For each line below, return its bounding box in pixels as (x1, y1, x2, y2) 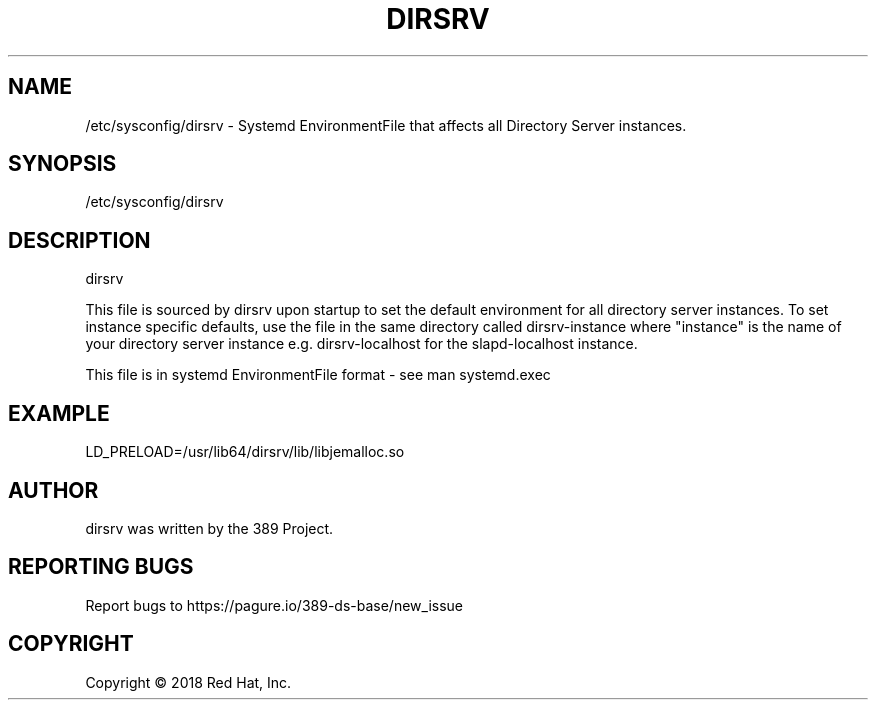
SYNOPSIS (8, 151, 117, 177)
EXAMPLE (8, 400, 110, 426)
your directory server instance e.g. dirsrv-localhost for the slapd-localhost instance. (85, 335, 638, 353)
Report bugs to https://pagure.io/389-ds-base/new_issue (85, 596, 463, 614)
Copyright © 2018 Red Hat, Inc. (85, 673, 292, 691)
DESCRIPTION (8, 227, 151, 253)
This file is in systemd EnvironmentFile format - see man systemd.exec (85, 366, 551, 384)
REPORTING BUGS (8, 554, 194, 580)
